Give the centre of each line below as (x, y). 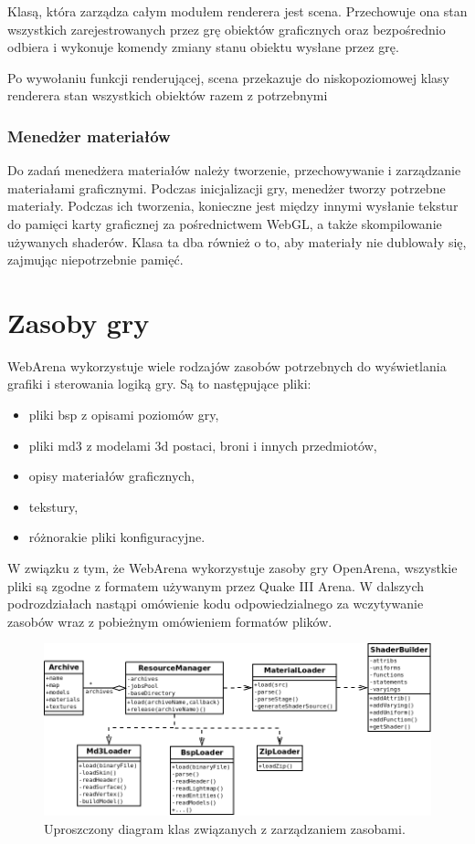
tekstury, (53, 506)
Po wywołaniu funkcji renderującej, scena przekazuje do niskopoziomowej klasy (228, 77)
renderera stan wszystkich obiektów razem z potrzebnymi (168, 95)
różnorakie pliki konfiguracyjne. (117, 537)
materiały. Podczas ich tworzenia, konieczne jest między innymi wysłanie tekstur (233, 206)
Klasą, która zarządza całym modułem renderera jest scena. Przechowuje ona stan (237, 11)
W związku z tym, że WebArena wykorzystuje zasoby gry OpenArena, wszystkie (232, 568)
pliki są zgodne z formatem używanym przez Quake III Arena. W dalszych (216, 585)
